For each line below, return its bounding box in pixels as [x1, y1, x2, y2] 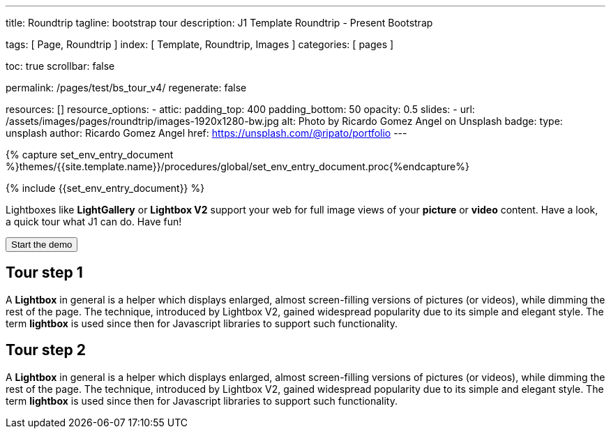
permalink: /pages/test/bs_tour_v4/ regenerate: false [6, 82, 247, 93]
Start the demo [11, 239, 73, 250]
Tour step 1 [6, 264, 83, 282]
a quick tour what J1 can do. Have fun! [6, 216, 182, 227]
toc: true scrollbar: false [6, 60, 115, 72]
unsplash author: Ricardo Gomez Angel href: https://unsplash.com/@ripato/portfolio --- [6, 127, 407, 139]
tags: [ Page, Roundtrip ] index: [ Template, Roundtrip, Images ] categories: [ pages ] [6, 38, 394, 50]
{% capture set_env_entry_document [6, 149, 174, 160]
